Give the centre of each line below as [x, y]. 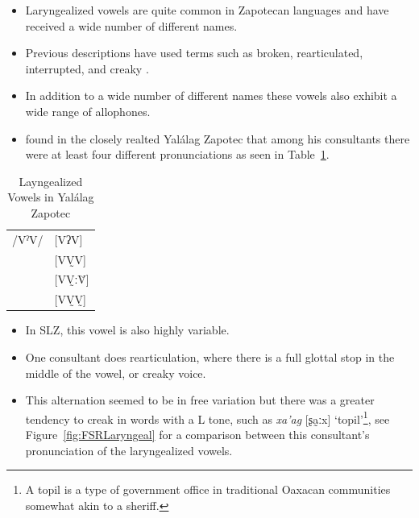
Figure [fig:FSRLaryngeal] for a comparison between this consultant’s [197, 435]
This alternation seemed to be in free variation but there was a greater [200, 400]
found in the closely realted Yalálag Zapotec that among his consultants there [218, 138]
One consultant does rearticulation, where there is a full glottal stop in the [210, 357]
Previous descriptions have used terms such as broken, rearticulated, [194, 53]
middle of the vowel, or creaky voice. [116, 373]
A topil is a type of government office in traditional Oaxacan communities [208, 489]
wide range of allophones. [88, 111]
